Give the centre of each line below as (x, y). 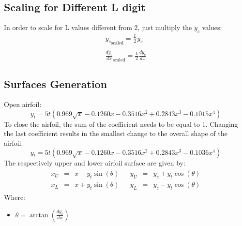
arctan (39, 215)
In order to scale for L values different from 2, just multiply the (98, 27)
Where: (15, 197)
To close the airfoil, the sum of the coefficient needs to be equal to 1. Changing (121, 124)
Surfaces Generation (56, 84)
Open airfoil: (23, 104)
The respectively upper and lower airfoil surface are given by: (95, 162)
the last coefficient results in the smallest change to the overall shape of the (116, 133)
